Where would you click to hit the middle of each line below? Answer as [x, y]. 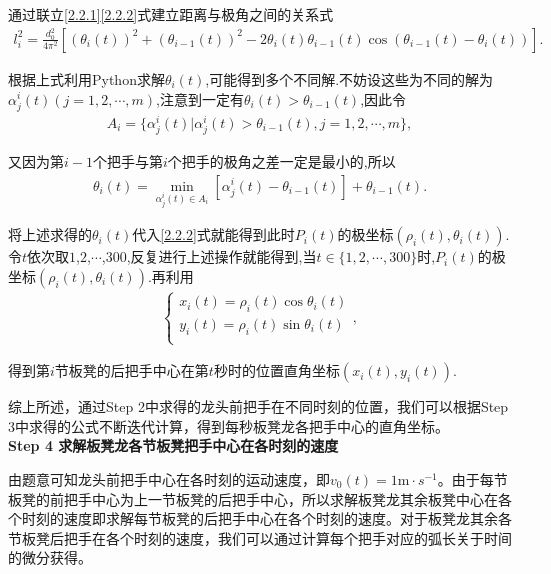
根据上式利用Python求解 [86, 78]
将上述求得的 [50, 234]
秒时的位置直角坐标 [276, 370]
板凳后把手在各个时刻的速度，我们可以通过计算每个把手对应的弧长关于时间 [266, 537]
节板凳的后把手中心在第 [131, 370]
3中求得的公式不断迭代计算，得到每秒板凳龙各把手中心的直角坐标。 [228, 425]
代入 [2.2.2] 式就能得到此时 [213, 234]
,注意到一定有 [200, 98]
